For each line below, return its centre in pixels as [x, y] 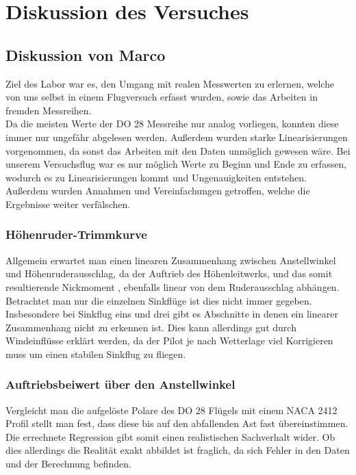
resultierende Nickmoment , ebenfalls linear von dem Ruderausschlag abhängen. [173, 286]
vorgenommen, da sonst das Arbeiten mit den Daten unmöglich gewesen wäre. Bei [178, 150]
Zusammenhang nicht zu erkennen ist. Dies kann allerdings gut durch [151, 327]
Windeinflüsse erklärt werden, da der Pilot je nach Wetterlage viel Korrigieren [169, 341]
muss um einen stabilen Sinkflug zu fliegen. [96, 354]
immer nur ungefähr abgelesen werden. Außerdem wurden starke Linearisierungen [177, 137]
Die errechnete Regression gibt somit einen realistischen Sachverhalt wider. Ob [170, 436]
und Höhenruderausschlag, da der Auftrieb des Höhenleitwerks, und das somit [169, 273]
